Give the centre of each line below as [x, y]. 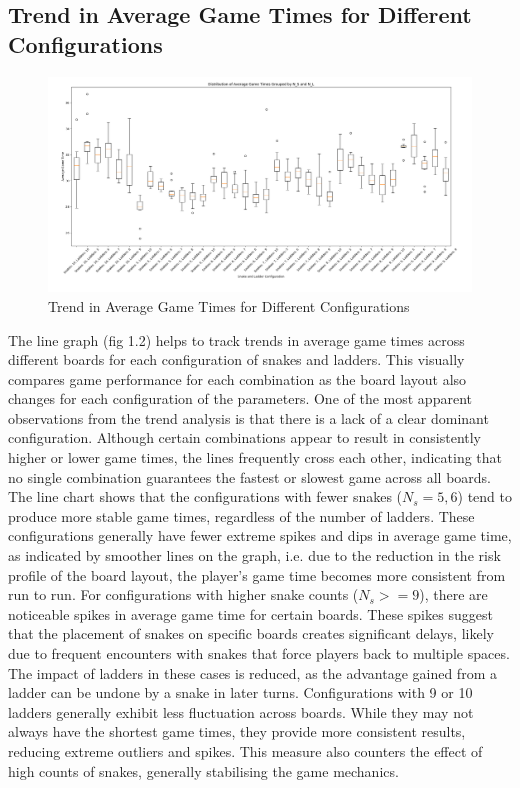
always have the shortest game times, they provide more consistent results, [237, 731]
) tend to [485, 496]
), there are [453, 594]
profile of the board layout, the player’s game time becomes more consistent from [257, 574]
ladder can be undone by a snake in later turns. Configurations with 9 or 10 [240, 692]
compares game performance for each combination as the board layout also [237, 378]
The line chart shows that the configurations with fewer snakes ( [205, 496]
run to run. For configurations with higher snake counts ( [183, 594]
